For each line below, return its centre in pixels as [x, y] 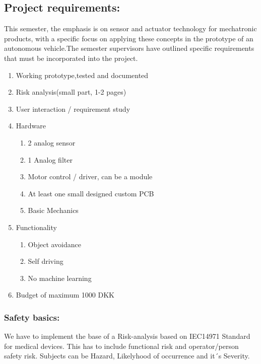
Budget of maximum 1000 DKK [65, 295]
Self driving [46, 261]
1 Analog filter [50, 159]
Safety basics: [32, 317]
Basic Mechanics [53, 210]
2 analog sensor [52, 142]
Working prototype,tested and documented [82, 75]
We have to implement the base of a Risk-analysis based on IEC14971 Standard [127, 336]
